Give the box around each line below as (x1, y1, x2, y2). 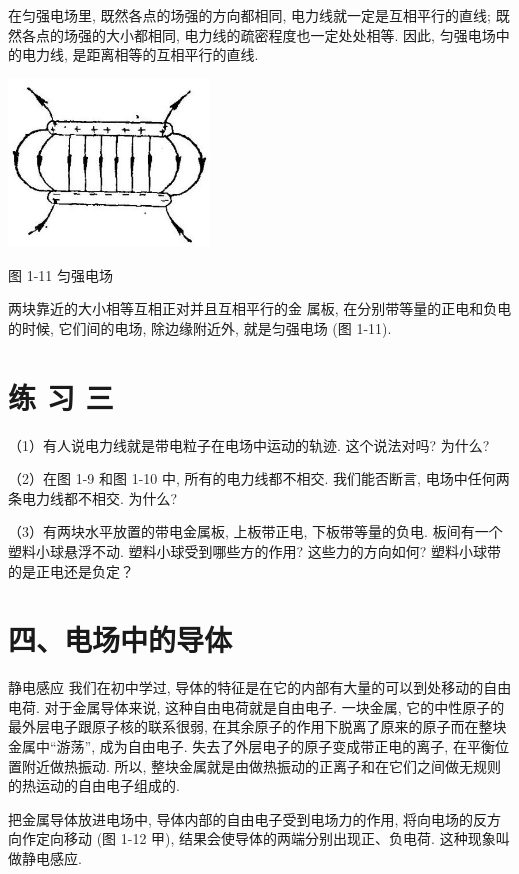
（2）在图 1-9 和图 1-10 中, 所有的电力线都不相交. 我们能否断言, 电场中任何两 (8, 468, 510, 489)
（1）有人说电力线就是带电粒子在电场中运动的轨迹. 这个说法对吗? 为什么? (8, 434, 490, 455)
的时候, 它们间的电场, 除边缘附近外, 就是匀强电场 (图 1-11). (8, 317, 392, 338)
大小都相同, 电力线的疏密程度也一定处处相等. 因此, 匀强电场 (105, 24, 496, 45)
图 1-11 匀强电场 (8, 264, 113, 285)
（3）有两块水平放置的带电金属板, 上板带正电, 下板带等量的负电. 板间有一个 (8, 521, 503, 542)
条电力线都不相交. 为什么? (8, 487, 178, 508)
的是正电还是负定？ (8, 560, 134, 581)
